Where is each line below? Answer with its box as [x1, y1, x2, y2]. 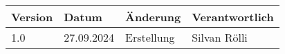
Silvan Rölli [192, 29, 248, 45]
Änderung [125, 9, 181, 25]
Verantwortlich [192, 9, 274, 25]
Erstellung [125, 29, 175, 45]
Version [11, 9, 53, 25]
